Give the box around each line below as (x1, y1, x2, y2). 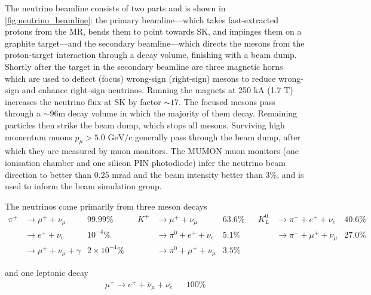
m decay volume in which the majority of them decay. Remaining (58, 107, 298, 119)
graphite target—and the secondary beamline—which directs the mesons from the (5, 36, 305, 49)
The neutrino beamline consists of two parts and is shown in (5, 2, 226, 14)
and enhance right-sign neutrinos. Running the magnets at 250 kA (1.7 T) (22, 84, 293, 96)
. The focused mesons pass (179, 95, 275, 107)
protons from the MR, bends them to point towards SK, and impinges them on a (5, 25, 302, 38)
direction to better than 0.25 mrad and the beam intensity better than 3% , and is (5, 168, 304, 180)
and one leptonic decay (5, 266, 88, 279)
